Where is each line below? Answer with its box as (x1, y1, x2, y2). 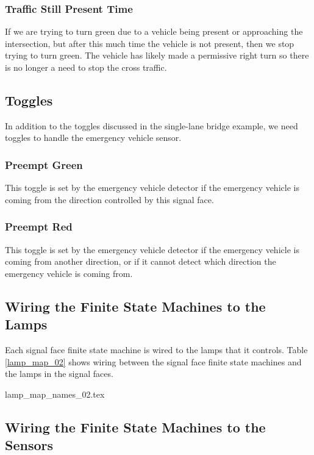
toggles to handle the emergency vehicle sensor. (5, 131, 182, 144)
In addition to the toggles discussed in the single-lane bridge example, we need (5, 119, 298, 132)
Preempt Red (5, 219, 73, 234)
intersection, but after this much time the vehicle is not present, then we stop (5, 37, 294, 49)
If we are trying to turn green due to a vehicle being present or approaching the (5, 25, 303, 38)
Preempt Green (5, 157, 83, 172)
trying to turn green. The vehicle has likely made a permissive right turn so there (5, 49, 309, 62)
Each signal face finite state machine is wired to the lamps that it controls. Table (5, 343, 308, 356)
